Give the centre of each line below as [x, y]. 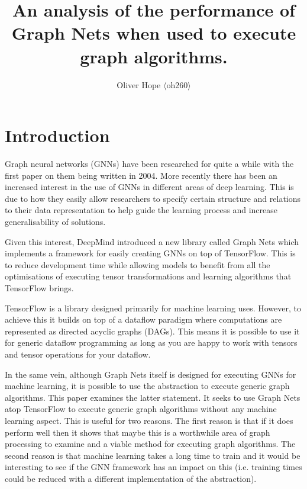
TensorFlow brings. [39, 287]
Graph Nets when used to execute [154, 33]
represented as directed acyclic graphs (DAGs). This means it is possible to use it [152, 331]
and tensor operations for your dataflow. [78, 354]
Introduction [57, 135]
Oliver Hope [139, 84]
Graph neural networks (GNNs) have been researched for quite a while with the [149, 164]
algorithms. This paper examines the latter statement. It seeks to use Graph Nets [153, 397]
